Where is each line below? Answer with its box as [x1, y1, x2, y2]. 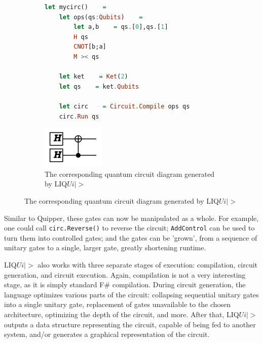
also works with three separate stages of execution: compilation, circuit [37, 259, 258, 270]
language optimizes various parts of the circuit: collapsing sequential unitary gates [4, 289, 259, 299]
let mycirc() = [45, 4, 106, 11]
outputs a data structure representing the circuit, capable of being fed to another [4, 319, 256, 329]
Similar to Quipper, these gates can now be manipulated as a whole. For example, [4, 212, 259, 223]
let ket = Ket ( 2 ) [59, 73, 128, 81]
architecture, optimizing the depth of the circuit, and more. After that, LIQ [4, 309, 239, 319]
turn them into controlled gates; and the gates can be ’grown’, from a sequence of [4, 232, 257, 243]
